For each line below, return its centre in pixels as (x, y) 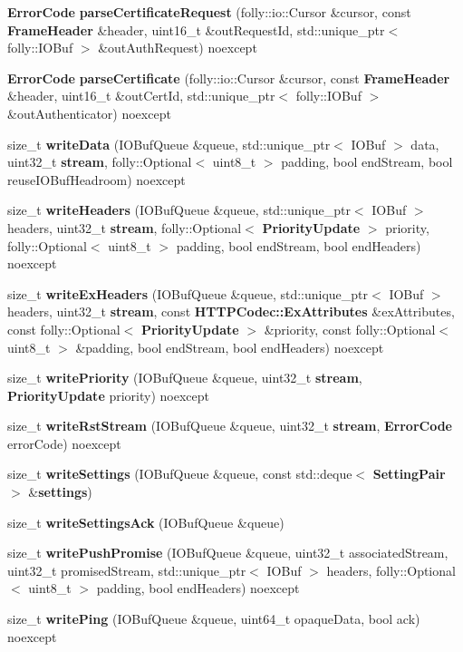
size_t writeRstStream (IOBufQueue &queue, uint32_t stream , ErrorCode (230, 426)
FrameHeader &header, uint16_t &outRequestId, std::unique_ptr (196, 29)
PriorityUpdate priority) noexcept (108, 395)
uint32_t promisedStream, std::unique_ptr (127, 570)
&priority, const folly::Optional (350, 329)
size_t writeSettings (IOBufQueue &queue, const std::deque (180, 474)
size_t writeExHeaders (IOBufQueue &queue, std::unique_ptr (188, 293)
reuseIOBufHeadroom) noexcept (96, 179)
